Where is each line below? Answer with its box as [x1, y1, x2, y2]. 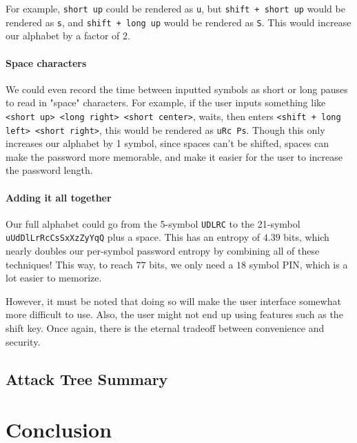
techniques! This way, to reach [6, 257, 133, 271]
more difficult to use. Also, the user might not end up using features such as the [6, 307, 343, 322]
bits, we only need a [149, 257, 234, 271]
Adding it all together [6, 190, 112, 204]
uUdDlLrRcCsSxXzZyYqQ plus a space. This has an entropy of [6, 230, 261, 244]
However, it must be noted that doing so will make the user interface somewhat [6, 293, 341, 308]
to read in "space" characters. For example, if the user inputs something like [6, 95, 326, 110]
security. [6, 334, 41, 348]
